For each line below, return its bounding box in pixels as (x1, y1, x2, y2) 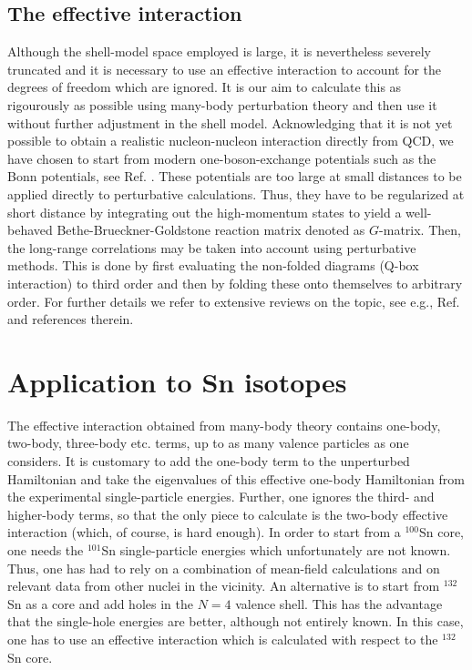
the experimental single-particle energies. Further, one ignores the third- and (7, 487, 435, 506)
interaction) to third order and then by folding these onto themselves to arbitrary (7, 273, 463, 292)
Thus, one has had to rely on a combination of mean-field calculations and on (7, 558, 440, 577)
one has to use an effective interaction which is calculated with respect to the (7, 629, 438, 648)
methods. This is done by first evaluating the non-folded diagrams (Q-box (7, 256, 419, 275)
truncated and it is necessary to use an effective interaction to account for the (7, 59, 442, 78)
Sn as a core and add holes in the (7, 594, 193, 613)
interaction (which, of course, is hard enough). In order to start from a (7, 523, 401, 542)
